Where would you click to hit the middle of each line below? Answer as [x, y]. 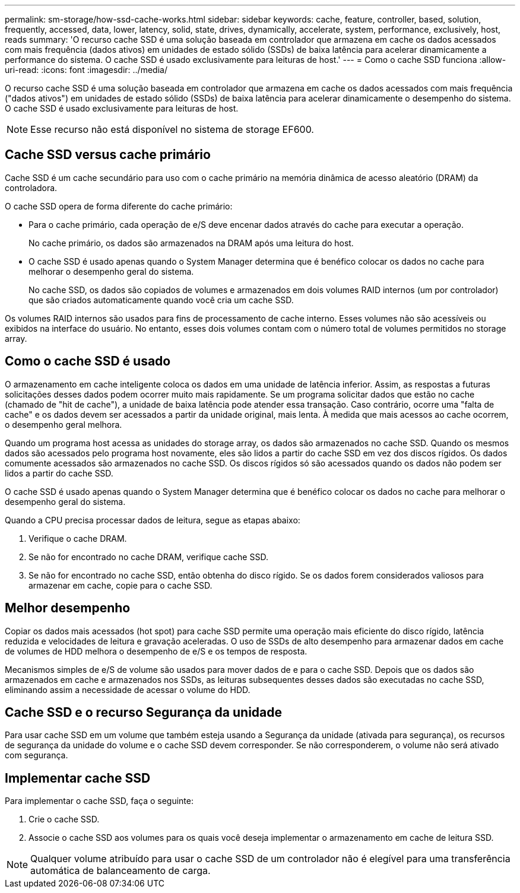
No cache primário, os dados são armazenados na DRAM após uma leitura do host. [191, 243]
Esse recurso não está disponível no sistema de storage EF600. [172, 129]
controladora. [31, 188]
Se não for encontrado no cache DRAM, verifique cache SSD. [148, 557]
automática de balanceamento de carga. [121, 871]
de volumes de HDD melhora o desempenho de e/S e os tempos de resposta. [156, 651]
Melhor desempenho [68, 608]
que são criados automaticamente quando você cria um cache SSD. [161, 300]
